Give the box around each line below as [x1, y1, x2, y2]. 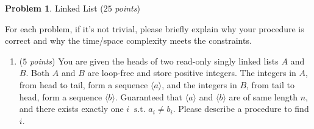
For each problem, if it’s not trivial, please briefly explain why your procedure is [5, 22, 304, 35]
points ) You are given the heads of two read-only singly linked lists [29, 54, 279, 67]
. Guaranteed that [115, 90, 183, 103]
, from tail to [246, 78, 295, 91]
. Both [26, 66, 50, 79]
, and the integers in [162, 78, 237, 91]
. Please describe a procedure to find [173, 102, 309, 115]
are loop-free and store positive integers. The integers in [87, 66, 296, 79]
